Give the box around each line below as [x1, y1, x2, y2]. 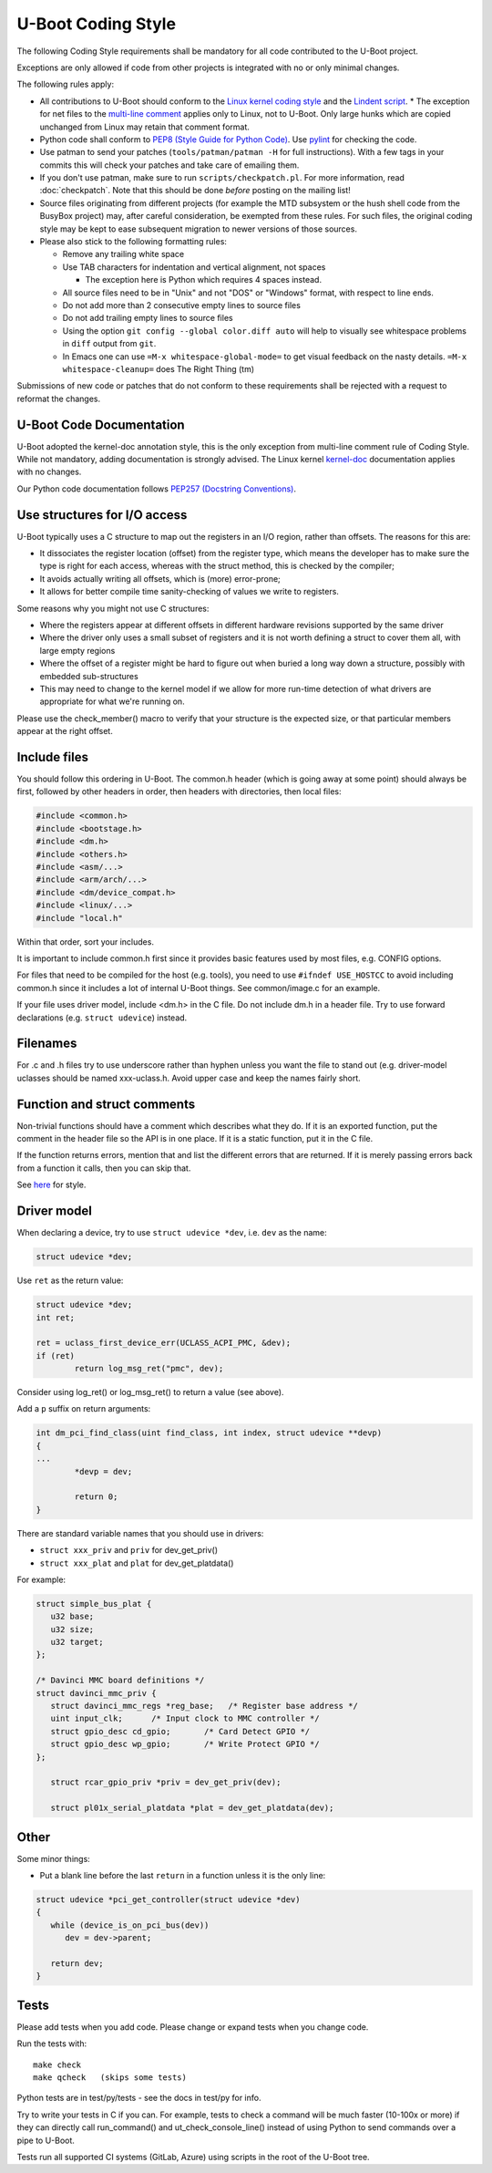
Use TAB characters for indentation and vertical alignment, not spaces [62, 261, 326, 273]
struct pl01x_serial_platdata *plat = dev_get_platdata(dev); [50, 1803, 334, 1814]
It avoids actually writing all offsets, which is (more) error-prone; [39, 573, 282, 584]
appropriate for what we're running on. [39, 696, 186, 707]
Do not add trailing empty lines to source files [62, 313, 233, 324]
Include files [16, 749, 88, 765]
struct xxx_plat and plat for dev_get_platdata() [39, 1557, 234, 1568]
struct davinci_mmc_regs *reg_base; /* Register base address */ [50, 1701, 359, 1712]
